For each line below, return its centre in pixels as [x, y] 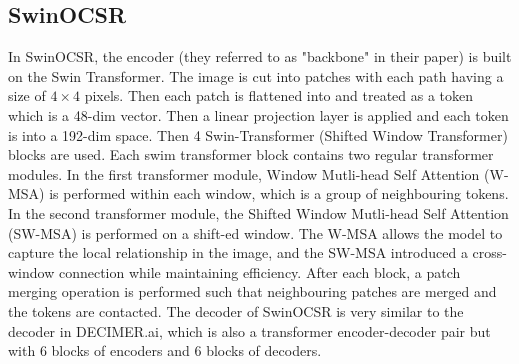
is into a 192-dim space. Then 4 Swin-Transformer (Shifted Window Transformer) [258, 134]
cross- [489, 252]
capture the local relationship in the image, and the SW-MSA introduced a [238, 252]
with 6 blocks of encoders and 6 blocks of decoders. [165, 350]
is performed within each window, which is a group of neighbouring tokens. [279, 193]
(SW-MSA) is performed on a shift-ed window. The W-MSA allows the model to [255, 232]
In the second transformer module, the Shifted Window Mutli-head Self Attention [258, 212]
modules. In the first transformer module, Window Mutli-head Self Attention [244, 173]
